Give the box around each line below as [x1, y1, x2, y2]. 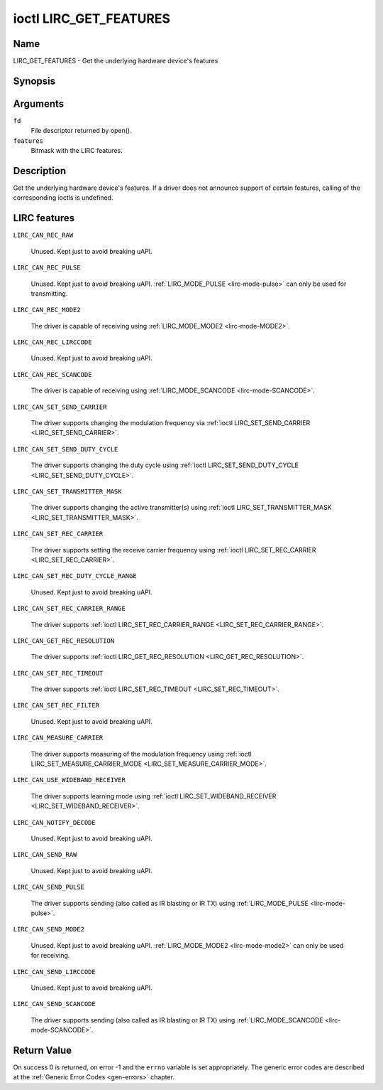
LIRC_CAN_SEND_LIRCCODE [13, 968, 96, 976]
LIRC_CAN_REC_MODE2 [13, 306, 81, 314]
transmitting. [30, 289, 68, 298]
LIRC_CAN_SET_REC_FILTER [13, 701, 99, 710]
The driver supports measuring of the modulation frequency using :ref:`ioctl [30, 749, 252, 758]
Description [13, 164, 67, 177]
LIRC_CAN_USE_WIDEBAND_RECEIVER [13, 776, 126, 784]
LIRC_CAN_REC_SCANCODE [13, 370, 92, 378]
